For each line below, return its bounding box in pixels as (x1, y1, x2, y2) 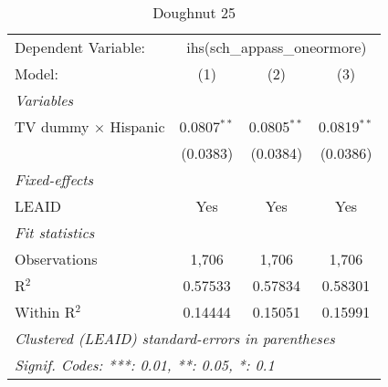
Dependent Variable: (15, 37, 145, 58)
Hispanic (110, 116, 165, 137)
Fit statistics (15, 222, 95, 243)
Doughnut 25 (152, 2, 236, 23)
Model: (15, 63, 59, 84)
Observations (15, 248, 98, 269)
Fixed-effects (15, 169, 94, 190)
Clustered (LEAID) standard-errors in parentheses (15, 328, 335, 349)
